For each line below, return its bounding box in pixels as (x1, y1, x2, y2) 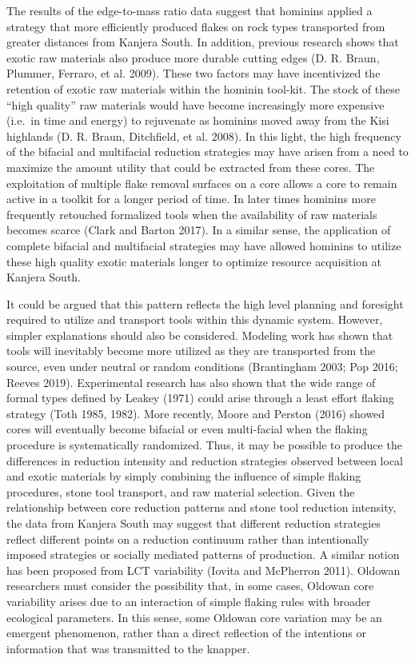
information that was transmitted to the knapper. (6, 640, 250, 656)
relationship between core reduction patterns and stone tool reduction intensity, (6, 499, 397, 516)
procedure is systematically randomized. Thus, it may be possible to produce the (6, 437, 402, 453)
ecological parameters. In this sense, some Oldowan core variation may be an (6, 608, 382, 625)
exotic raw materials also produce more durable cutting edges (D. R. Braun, (6, 49, 380, 66)
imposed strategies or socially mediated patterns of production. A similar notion (6, 546, 400, 563)
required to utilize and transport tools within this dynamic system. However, (6, 311, 383, 328)
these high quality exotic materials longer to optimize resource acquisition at (6, 253, 382, 269)
